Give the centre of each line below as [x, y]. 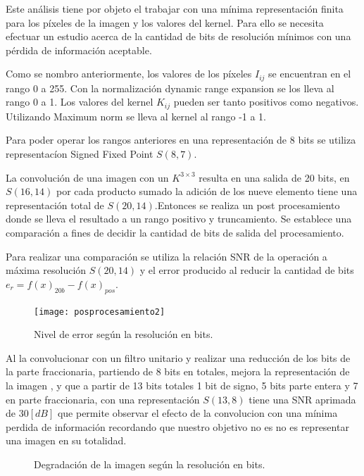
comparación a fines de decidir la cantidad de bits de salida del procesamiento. [175, 233]
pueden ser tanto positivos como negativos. [266, 102]
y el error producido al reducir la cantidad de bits [247, 270]
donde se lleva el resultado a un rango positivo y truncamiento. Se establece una [179, 219]
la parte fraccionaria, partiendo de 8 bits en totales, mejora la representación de [178, 371]
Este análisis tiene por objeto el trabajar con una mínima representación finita [175, 8]
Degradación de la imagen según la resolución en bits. [150, 464]
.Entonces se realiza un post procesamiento [247, 205]
